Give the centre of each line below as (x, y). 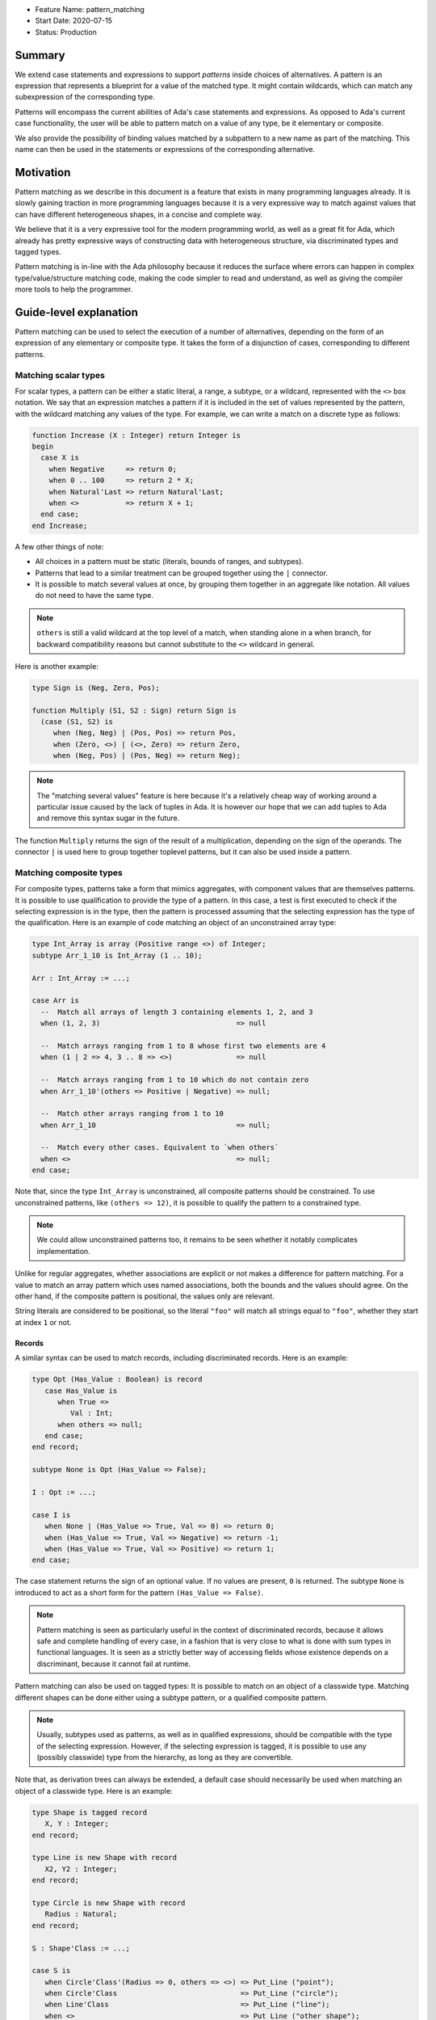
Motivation (43, 173)
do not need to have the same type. (94, 595)
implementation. (63, 1251)
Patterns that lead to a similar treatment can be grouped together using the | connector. (182, 573)
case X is (60, 458)
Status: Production (66, 32)
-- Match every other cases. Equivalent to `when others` (160, 1148)
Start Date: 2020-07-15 (74, 21)
